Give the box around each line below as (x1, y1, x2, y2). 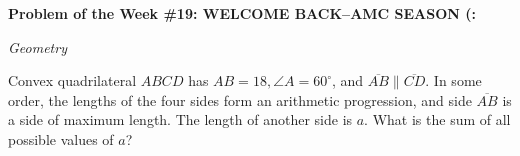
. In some (425, 70, 482, 91)
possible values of (8, 128, 114, 149)
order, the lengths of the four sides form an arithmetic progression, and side (8, 89, 472, 110)
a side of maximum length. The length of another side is (8, 109, 353, 130)
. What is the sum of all (364, 109, 511, 130)
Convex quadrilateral (8, 70, 137, 91)
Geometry (8, 36, 67, 57)
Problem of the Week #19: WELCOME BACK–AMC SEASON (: (8, 3, 477, 23)
